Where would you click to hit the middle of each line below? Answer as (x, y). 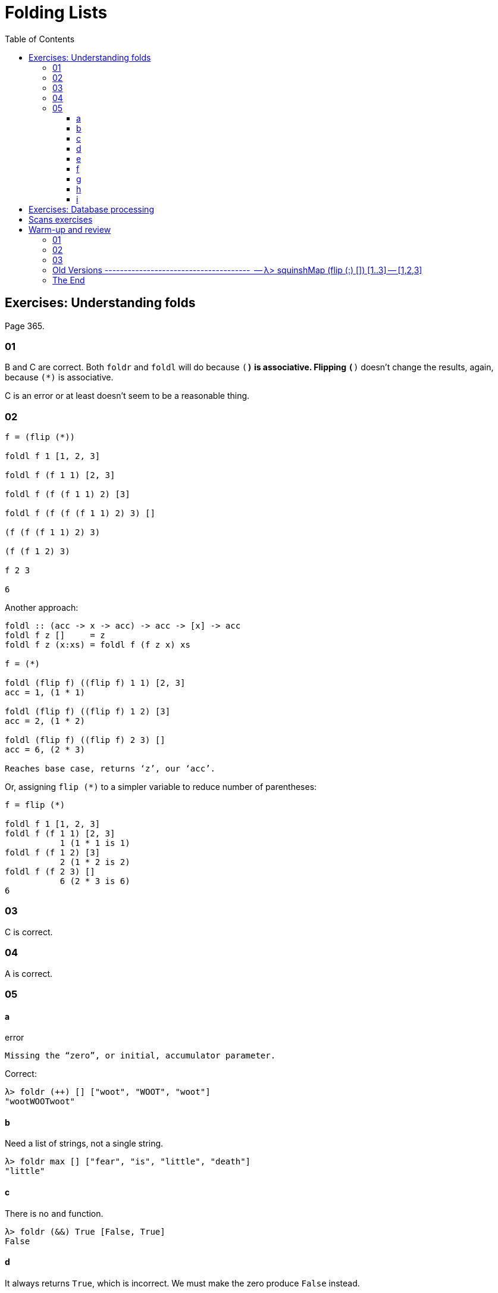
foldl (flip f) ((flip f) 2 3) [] (85, 740)
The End (69, 280)
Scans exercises (61, 219)
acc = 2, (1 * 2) (45, 721)
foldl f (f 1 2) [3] (53, 853)
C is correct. (29, 932)
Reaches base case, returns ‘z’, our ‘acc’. (110, 769)
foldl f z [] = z (55, 635)
